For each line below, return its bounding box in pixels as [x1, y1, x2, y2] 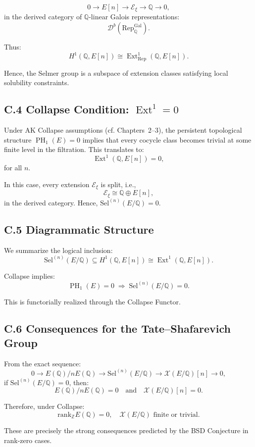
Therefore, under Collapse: [4, 401, 85, 411]
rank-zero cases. [4, 435, 52, 445]
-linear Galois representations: [89, 11, 180, 22]
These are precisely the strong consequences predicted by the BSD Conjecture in [4, 425, 249, 436]
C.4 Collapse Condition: [4, 101, 129, 117]
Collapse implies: [4, 270, 55, 281]
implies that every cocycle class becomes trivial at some [82, 134, 252, 145]
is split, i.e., [101, 179, 136, 189]
